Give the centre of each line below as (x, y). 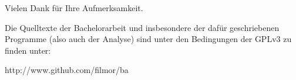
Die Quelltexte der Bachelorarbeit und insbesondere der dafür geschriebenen (142, 27)
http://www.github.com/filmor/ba (67, 70)
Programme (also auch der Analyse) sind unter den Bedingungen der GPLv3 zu (148, 39)
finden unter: (28, 50)
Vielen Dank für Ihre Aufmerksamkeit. (74, 8)
